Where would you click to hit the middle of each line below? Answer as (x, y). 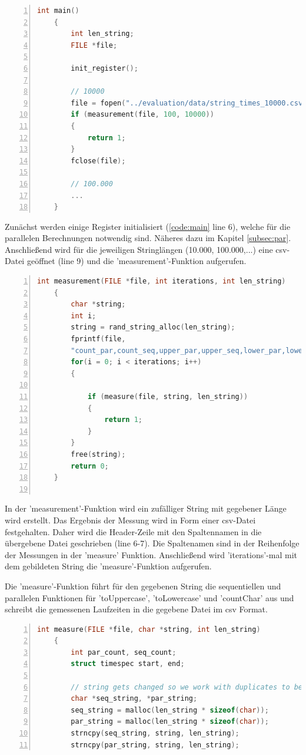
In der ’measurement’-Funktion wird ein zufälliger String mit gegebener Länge (146, 508)
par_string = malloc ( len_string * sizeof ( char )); (170, 722)
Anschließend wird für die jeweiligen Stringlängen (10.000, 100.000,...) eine (139, 249)
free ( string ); (98, 454)
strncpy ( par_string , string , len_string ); (155, 745)
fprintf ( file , (98, 339)
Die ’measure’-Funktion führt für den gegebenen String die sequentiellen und (143, 586)
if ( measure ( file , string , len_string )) (168, 397)
